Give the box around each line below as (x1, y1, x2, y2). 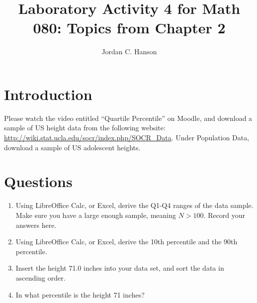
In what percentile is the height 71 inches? (15, 289, 145, 300)
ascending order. (15, 272, 66, 283)
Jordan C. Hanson (101, 46, 157, 57)
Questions (4, 171, 73, 192)
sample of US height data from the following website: (4, 122, 166, 133)
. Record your (203, 209, 246, 220)
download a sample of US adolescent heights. (4, 142, 141, 152)
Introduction (4, 84, 92, 104)
